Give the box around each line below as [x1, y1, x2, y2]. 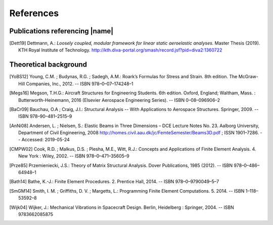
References [9, 8, 59, 19]
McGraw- [238, 74, 259, 80]
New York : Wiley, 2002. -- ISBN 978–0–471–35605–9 [18, 153, 130, 159]
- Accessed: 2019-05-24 [18, 137, 70, 143]
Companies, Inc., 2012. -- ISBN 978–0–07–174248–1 [26, 81, 133, 87]
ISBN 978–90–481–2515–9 [18, 114, 72, 120]
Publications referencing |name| [9, 27, 114, 35]
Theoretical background [9, 61, 87, 69]
